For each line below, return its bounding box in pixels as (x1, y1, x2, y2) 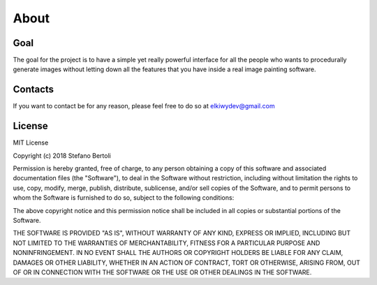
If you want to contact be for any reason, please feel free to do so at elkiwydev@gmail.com (13, 102, 275, 110)
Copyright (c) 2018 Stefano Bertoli (13, 151, 111, 160)
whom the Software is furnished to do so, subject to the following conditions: (13, 193, 235, 202)
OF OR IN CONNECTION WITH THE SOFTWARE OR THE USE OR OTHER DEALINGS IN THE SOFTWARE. (13, 268, 312, 276)
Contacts (13, 84, 54, 96)
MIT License (13, 138, 49, 147)
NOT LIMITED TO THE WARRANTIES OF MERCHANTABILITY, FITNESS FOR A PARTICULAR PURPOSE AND (13, 238, 320, 247)
